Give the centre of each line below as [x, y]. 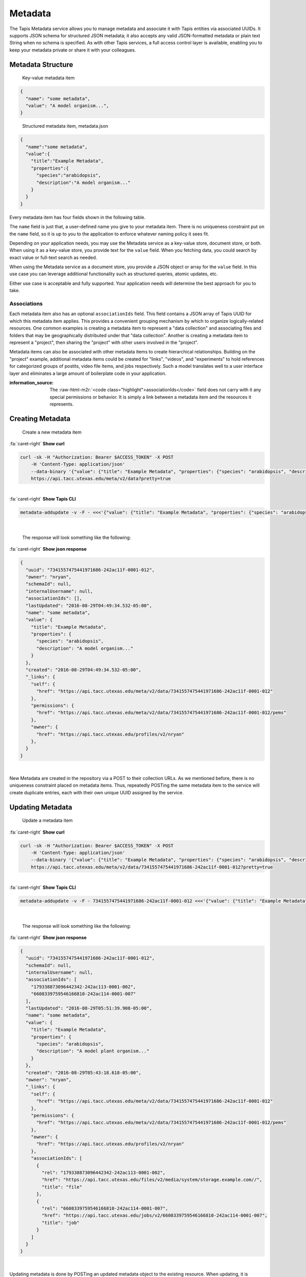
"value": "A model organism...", [67, 105]
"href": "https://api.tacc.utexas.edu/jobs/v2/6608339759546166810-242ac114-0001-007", [155, 1215]
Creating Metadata [40, 419]
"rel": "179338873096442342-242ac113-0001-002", [104, 1173]
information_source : [31, 383]
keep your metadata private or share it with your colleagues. [73, 50]
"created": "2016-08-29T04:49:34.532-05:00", [83, 670]
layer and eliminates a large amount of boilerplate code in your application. [88, 373]
